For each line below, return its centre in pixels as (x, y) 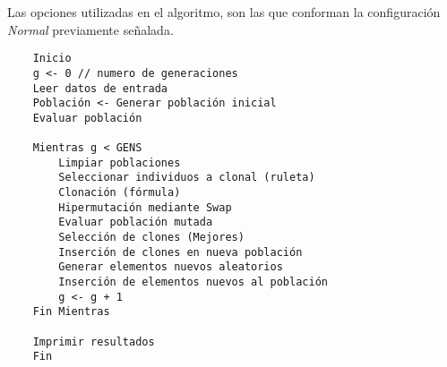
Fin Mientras (71, 312)
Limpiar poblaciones (120, 162)
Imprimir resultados (94, 341)
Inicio (52, 59)
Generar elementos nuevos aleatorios (171, 267)
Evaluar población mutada (136, 222)
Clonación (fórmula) (120, 193)
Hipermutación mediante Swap (145, 207)
